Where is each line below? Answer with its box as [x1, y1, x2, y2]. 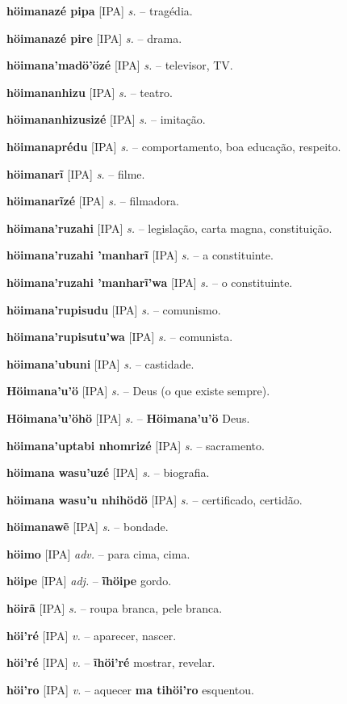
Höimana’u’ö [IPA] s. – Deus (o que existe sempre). [6, 382, 270, 399]
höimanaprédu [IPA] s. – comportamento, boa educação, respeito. [6, 137, 341, 154]
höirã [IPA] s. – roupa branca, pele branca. [6, 600, 223, 617]
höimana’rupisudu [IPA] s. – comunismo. [6, 301, 221, 318]
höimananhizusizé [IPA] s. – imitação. [6, 111, 206, 128]
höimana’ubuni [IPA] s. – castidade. [6, 355, 194, 372]
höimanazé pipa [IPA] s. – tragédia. [6, 2, 193, 19]
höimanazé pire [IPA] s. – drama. [6, 29, 182, 46]
